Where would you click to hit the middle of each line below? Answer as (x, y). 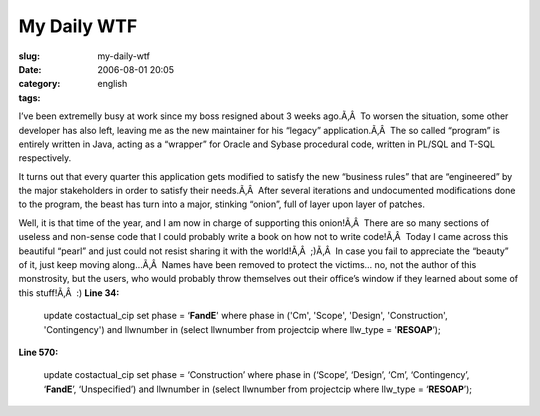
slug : (29, 56)
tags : (29, 97)
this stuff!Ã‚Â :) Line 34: (69, 292)
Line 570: (38, 352)
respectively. (45, 158)
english (112, 84)
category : (39, 84)
